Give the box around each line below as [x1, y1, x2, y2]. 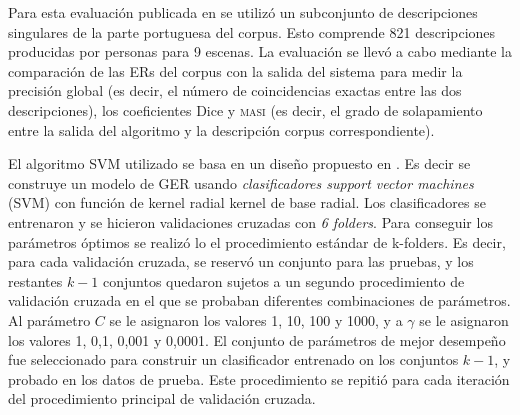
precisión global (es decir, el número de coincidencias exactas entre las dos [8, 80, 462, 101]
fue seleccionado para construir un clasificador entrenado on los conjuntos [8, 349, 459, 370]
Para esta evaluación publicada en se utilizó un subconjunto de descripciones [8, 2, 478, 22]
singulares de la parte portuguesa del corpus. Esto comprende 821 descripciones [8, 21, 496, 42]
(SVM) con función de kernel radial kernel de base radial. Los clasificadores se [8, 192, 486, 213]
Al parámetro [8, 309, 91, 330]
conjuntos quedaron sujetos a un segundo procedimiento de [102, 270, 465, 291]
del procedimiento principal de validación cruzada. [8, 388, 316, 409]
